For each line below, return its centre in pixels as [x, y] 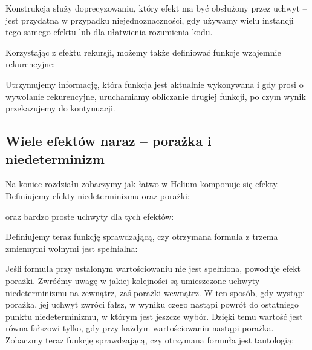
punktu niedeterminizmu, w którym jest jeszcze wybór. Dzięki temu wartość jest [154, 316]
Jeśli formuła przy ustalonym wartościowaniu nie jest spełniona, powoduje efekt [153, 269]
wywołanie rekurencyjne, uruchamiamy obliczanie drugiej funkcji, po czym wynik [156, 96]
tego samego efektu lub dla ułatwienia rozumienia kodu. [109, 32]
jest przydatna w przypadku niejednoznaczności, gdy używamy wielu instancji [150, 20]
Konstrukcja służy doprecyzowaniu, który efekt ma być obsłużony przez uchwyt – [156, 8]
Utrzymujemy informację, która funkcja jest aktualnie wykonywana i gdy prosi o [154, 84]
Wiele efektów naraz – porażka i [109, 141]
